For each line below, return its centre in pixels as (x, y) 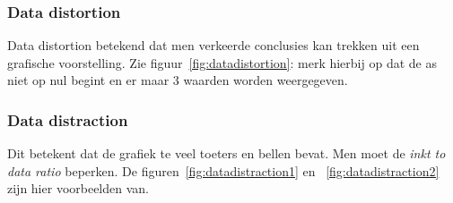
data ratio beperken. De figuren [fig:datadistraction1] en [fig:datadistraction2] (223, 170)
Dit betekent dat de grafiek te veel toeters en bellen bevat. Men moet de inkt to (226, 153)
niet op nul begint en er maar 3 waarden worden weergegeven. (178, 80)
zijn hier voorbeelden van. (78, 188)
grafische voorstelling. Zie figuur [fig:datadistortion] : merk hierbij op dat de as (222, 62)
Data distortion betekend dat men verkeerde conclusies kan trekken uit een (213, 45)
